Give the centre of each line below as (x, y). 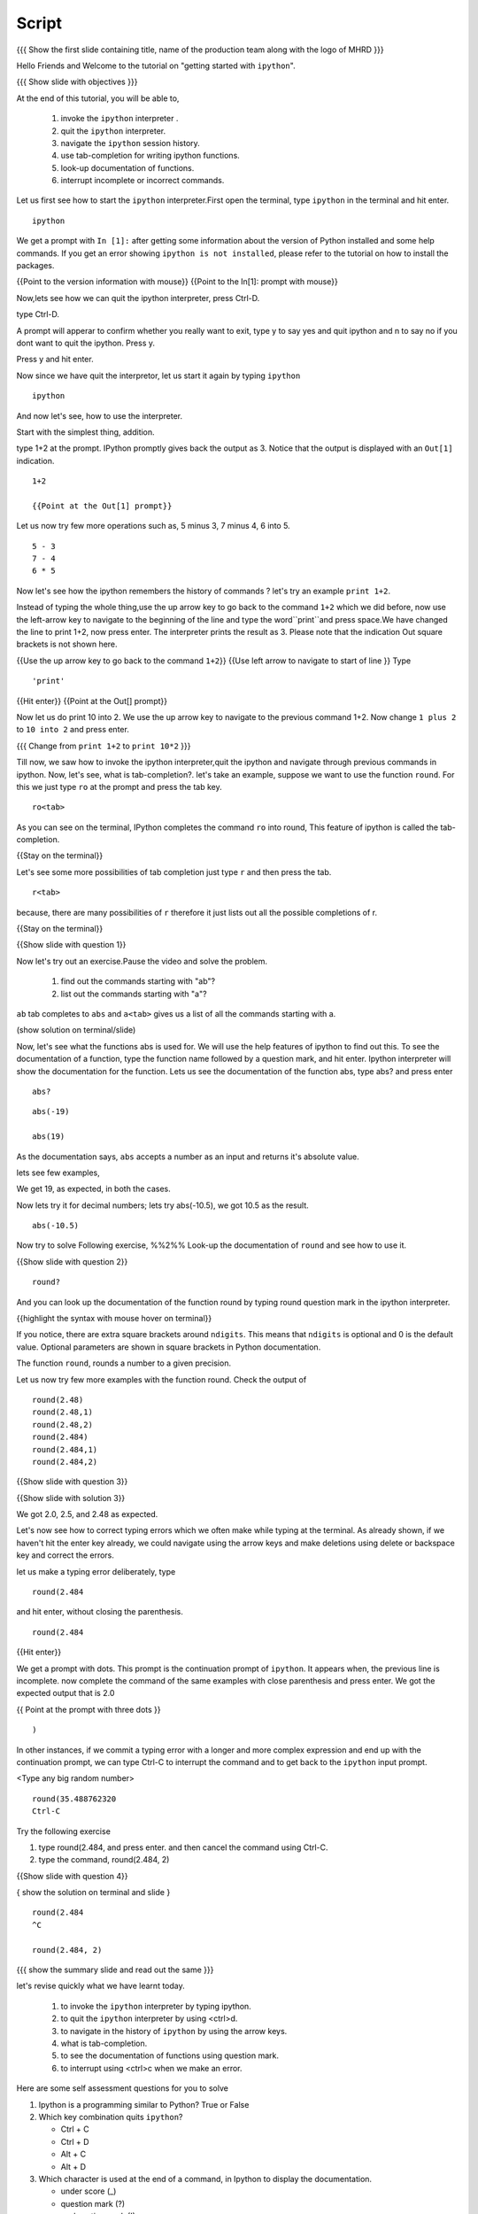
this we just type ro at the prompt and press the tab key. (119, 786)
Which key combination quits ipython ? (111, 2117)
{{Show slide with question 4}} (72, 1876)
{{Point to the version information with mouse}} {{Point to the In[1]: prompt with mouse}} (177, 282)
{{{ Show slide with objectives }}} (77, 82)
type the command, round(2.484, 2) (104, 1860)
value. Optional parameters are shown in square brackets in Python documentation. (169, 1347)
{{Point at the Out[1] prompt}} (102, 506)
